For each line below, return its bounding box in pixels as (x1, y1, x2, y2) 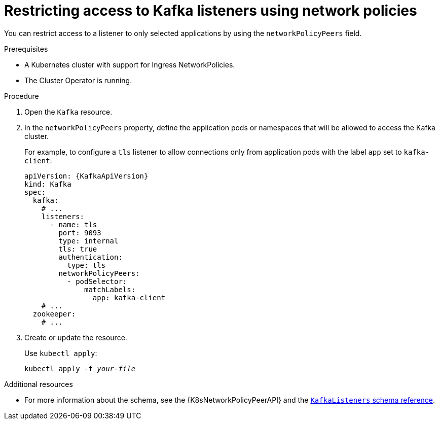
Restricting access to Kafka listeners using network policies (4, 2, 417, 19)
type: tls (67, 261, 106, 269)
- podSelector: (67, 277, 127, 286)
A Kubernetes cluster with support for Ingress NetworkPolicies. (24, 60, 235, 69)
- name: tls (50, 220, 97, 229)
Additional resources (4, 379, 73, 388)
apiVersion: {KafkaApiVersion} (24, 171, 149, 180)
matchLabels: (84, 285, 136, 294)
